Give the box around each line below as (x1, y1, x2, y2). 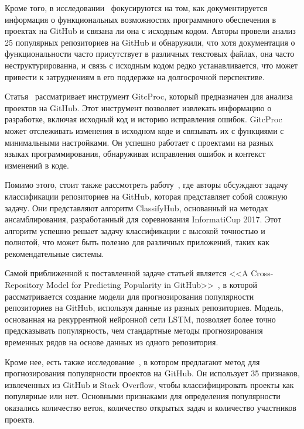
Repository (5, 279, 44, 291)
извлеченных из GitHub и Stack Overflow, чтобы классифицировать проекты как (5, 378, 294, 390)
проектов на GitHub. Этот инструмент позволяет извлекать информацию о (5, 101, 272, 114)
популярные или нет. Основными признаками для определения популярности (5, 390, 281, 402)
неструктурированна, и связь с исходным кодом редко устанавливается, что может (5, 59, 298, 71)
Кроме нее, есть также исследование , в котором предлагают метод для (5, 355, 260, 368)
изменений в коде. (5, 159, 69, 171)
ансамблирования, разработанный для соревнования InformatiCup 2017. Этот (5, 213, 282, 225)
